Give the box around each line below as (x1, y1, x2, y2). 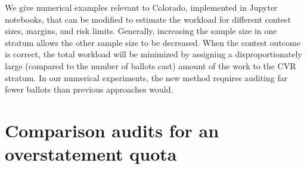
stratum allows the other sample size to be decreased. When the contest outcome (5, 36, 300, 48)
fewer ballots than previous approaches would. (5, 83, 173, 96)
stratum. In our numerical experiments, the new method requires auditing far (5, 71, 288, 84)
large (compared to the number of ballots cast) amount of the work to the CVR (5, 59, 296, 72)
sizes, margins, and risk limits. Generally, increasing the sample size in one (5, 24, 277, 37)
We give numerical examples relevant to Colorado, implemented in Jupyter (5, 1, 278, 13)
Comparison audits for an (5, 118, 219, 142)
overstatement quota (5, 142, 177, 166)
